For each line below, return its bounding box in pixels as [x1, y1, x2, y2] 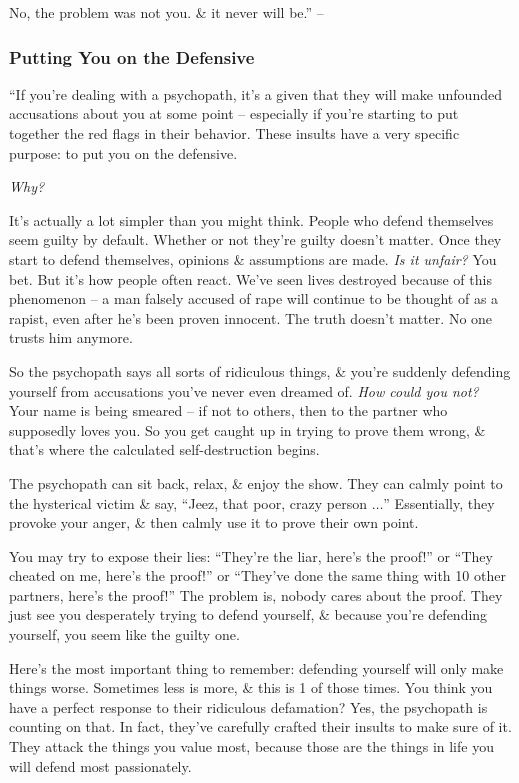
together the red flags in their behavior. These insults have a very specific [9, 123, 460, 143]
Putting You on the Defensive [9, 44, 255, 69]
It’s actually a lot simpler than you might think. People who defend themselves [9, 209, 494, 230]
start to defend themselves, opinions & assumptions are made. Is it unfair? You [9, 248, 497, 269]
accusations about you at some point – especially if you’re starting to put [9, 103, 459, 124]
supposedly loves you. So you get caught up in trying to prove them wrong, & [9, 419, 486, 440]
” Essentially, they [383, 492, 495, 513]
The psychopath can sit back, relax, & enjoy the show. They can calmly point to [9, 472, 503, 493]
